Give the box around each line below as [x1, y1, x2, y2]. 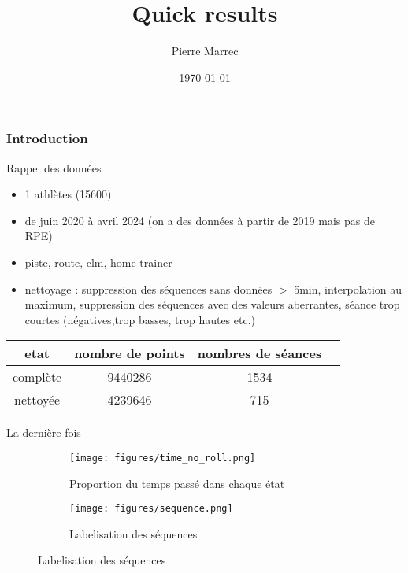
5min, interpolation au [294, 280, 402, 297]
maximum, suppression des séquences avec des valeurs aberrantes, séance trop [24, 296, 400, 312]
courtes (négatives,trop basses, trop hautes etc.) [24, 311, 256, 327]
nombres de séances [197, 344, 322, 363]
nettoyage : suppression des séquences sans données [24, 280, 273, 297]
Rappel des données [6, 159, 102, 176]
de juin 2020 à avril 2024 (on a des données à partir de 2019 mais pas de [24, 212, 375, 228]
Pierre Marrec [171, 43, 239, 59]
